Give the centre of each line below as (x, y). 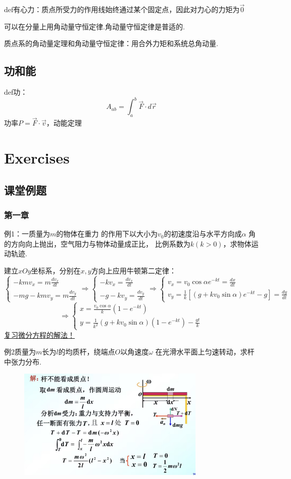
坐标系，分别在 (56, 271)
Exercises (37, 158)
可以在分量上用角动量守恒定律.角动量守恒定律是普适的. (94, 26)
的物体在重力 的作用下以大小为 (107, 234)
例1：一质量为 (27, 234)
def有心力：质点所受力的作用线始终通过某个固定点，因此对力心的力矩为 (122, 9)
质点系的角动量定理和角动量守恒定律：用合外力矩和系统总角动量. (111, 43)
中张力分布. (23, 361)
